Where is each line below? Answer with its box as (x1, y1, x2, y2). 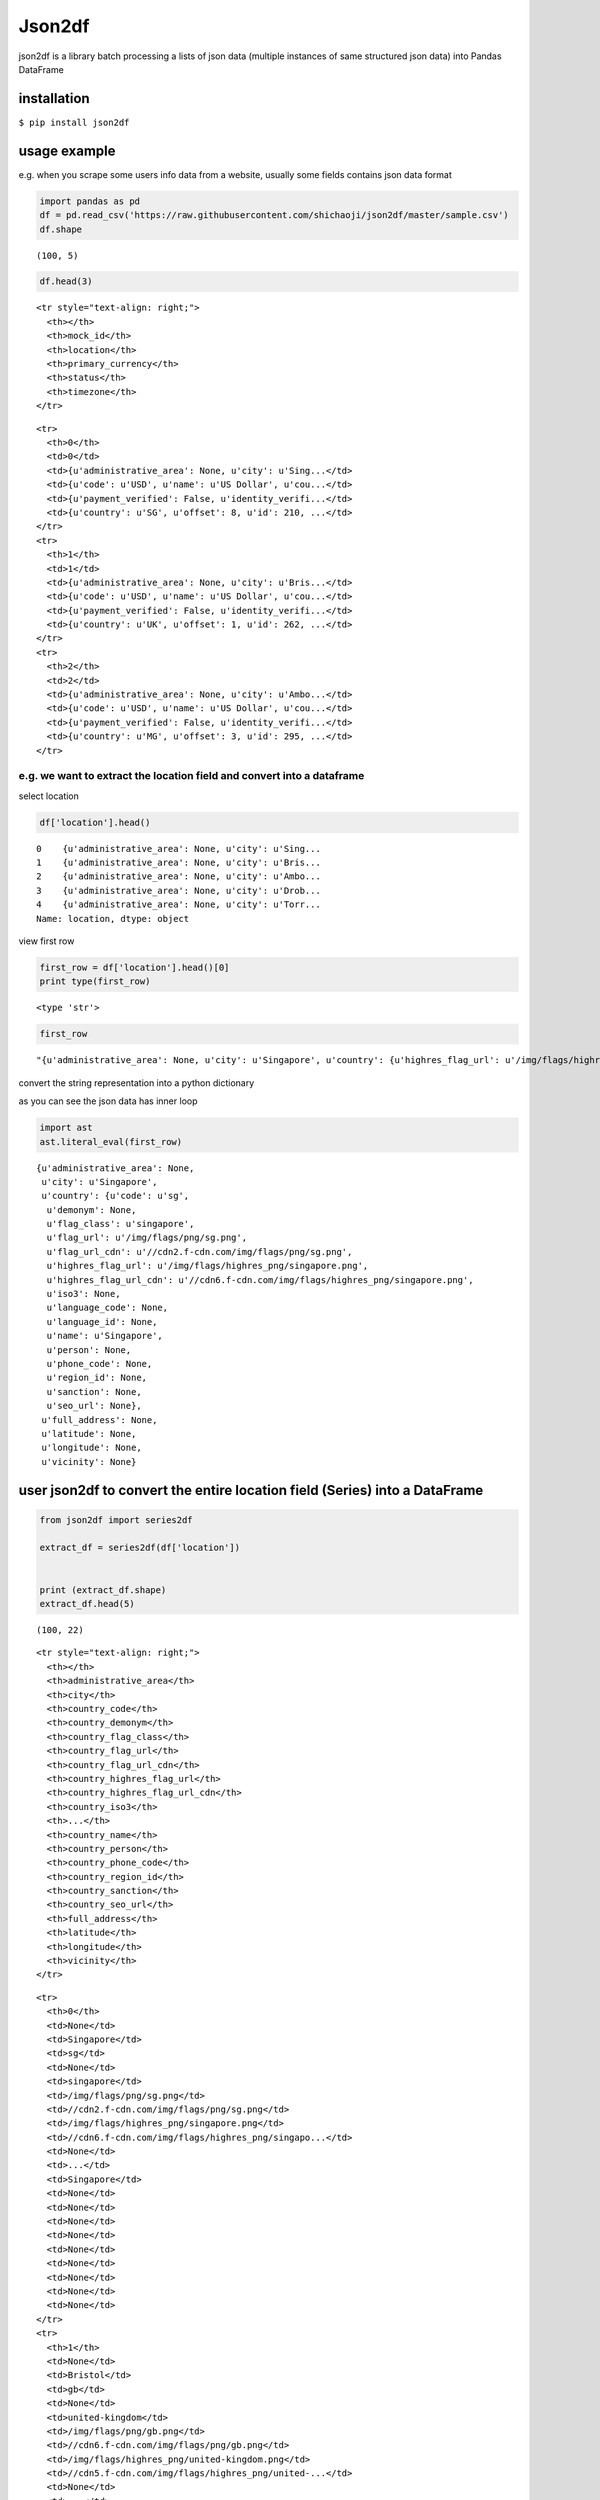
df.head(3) (39, 276, 93, 287)
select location (18, 790, 80, 802)
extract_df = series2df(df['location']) (39, 1542, 240, 1554)
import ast (39, 1122, 93, 1134)
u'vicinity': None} (41, 1456, 137, 1467)
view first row (18, 935, 75, 947)
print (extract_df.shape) (39, 1584, 167, 1595)
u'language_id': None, (46, 1316, 158, 1327)
